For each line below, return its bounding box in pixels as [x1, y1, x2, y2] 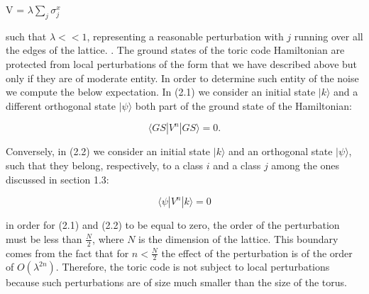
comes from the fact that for [6, 245, 129, 260]
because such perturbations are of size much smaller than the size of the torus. [6, 275, 347, 290]
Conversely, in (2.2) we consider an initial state [6, 144, 211, 159]
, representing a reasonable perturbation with [87, 28, 284, 43]
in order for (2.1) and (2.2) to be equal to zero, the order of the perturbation [6, 217, 340, 232]
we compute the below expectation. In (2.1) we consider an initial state [6, 84, 316, 99]
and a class [213, 157, 261, 172]
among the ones [271, 157, 340, 172]
